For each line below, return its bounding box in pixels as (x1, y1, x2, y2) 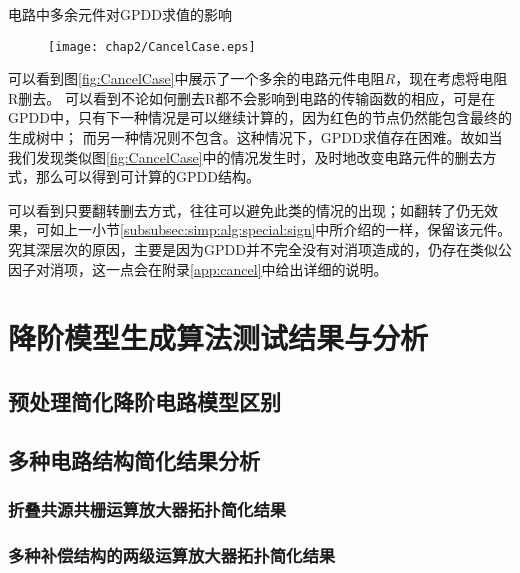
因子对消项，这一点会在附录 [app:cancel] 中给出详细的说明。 (8, 258, 388, 279)
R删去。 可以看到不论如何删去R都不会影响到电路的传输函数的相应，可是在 (8, 87, 496, 108)
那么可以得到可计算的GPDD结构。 (35, 166, 260, 187)
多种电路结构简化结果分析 (8, 444, 260, 475)
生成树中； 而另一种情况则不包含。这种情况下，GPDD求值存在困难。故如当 (8, 127, 503, 148)
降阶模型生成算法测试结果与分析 (8, 317, 429, 358)
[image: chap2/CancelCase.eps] (48, 39, 256, 54)
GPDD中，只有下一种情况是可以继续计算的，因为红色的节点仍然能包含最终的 (8, 107, 512, 128)
